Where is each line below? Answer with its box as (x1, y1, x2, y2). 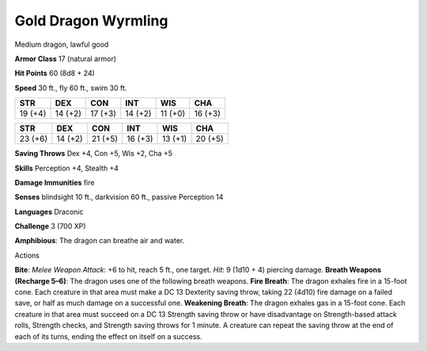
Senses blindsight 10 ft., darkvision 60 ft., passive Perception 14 (14, 193, 224, 202)
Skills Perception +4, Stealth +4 (14, 163, 119, 173)
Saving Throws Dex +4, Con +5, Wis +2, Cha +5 (14, 149, 173, 158)
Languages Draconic (14, 207, 84, 216)
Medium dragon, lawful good (14, 40, 109, 49)
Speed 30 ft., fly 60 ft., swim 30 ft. (14, 83, 127, 93)
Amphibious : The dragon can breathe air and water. (14, 236, 185, 246)
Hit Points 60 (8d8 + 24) (14, 68, 95, 78)
